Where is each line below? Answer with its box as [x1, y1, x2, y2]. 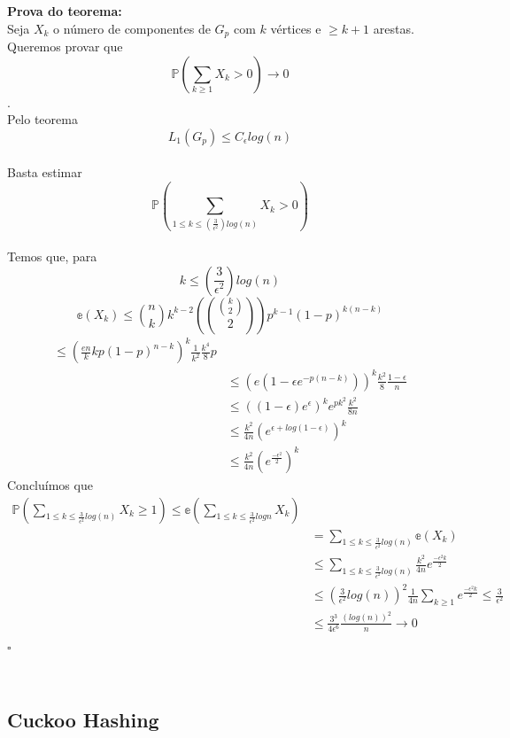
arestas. [373, 19, 414, 37]
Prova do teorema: [7, 2, 122, 19]
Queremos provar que [7, 37, 123, 56]
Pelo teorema [7, 110, 78, 128]
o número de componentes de [53, 19, 211, 37]
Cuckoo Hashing [7, 705, 159, 733]
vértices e [270, 19, 321, 37]
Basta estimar [7, 163, 82, 182]
